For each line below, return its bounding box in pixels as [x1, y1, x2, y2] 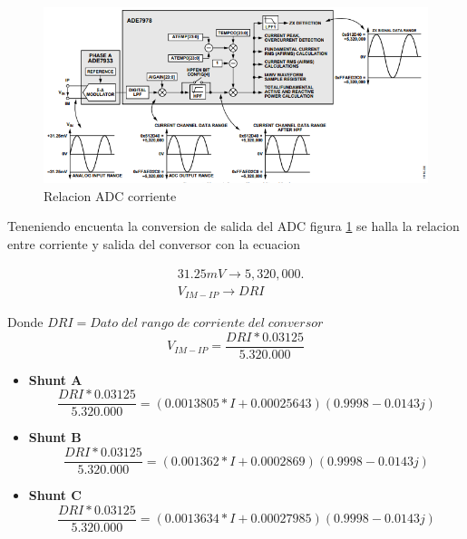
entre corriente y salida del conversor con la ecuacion [7, 235, 301, 254]
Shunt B [28, 428, 82, 447]
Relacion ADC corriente [44, 186, 177, 205]
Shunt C [28, 486, 82, 505]
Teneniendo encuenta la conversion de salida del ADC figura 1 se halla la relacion [7, 217, 460, 236]
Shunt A [28, 370, 83, 389]
